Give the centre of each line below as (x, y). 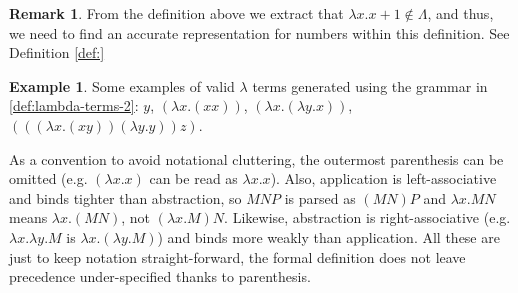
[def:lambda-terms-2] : (74, 105)
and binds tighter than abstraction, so (125, 197)
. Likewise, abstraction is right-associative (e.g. (367, 217)
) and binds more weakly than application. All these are (328, 236)
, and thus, (460, 13)
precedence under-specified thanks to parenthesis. (160, 276)
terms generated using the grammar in (370, 85)
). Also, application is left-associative (383, 178)
